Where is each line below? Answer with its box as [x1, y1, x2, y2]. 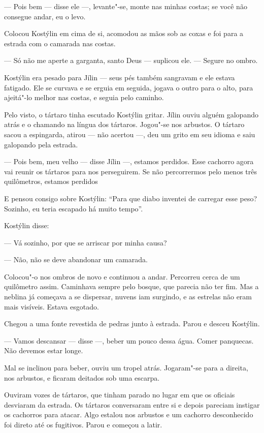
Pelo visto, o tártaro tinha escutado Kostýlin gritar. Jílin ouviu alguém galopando [4, 109, 258, 119]
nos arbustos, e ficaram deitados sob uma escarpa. [4, 372, 160, 383]
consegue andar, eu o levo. [4, 11, 86, 21]
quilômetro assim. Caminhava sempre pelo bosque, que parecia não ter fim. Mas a [4, 281, 259, 292]
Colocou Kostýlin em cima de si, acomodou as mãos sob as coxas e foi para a [4, 28, 244, 39]
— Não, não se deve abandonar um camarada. [4, 254, 148, 265]
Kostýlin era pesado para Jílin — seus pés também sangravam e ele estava [4, 72, 235, 82]
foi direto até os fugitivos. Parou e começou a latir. [4, 419, 162, 429]
